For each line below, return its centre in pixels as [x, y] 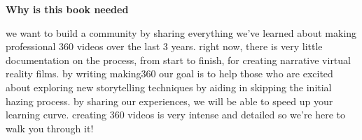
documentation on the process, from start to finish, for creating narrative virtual [178, 60]
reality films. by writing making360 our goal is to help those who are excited [169, 73]
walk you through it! [50, 128]
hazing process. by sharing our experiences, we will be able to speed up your [169, 101]
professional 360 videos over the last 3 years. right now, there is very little [164, 46]
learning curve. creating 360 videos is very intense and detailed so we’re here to [176, 115]
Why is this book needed [67, 9]
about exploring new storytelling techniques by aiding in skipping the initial [169, 87]
